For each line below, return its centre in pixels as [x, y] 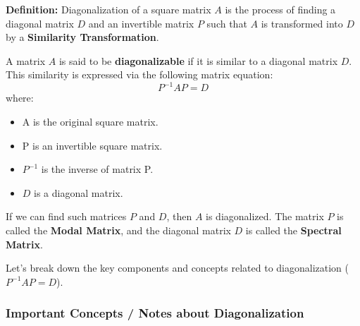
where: [20, 98]
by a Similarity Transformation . [82, 37]
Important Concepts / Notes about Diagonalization [155, 313]
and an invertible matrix [141, 23]
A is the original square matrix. [90, 122]
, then [179, 216]
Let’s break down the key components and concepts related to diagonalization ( [177, 268]
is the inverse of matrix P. [97, 169]
